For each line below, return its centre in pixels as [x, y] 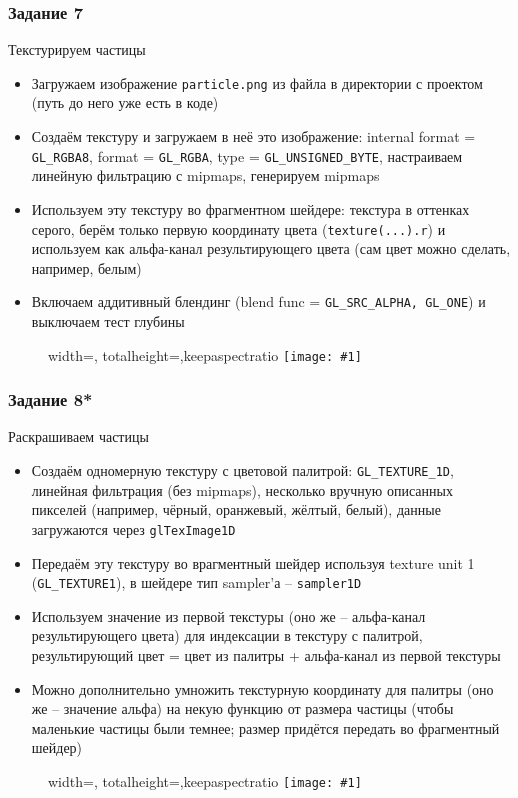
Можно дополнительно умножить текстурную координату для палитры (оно [262, 688]
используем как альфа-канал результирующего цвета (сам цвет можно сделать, [271, 248]
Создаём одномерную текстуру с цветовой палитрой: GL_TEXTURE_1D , [242, 470]
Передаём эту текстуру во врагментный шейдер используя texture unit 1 [253, 562]
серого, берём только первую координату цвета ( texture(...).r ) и [238, 228]
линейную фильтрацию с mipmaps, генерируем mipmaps [205, 175]
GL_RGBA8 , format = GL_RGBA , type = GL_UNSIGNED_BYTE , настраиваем [247, 155]
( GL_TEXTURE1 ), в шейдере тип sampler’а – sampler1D [196, 582]
